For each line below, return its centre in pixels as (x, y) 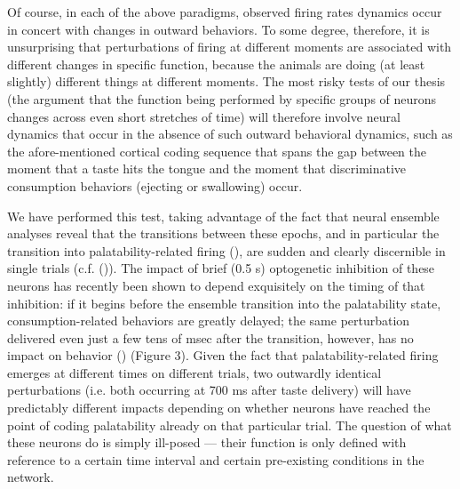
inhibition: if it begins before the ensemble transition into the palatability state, (224, 303)
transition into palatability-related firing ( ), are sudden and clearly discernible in (226, 250)
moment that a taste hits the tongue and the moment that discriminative (207, 168)
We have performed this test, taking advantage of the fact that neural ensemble (223, 216)
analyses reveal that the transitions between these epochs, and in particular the (223, 233)
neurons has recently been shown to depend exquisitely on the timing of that (216, 285)
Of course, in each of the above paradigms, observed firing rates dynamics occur (225, 12)
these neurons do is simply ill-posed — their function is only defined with (207, 442)
